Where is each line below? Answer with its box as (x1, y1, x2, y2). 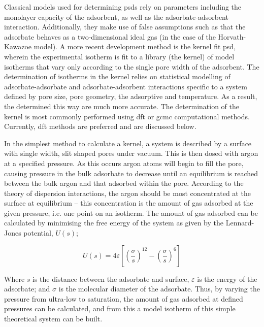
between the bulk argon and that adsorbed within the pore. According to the (4, 178, 244, 188)
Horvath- (218, 31, 246, 42)
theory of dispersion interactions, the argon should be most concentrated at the (4, 187, 251, 198)
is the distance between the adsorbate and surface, (32, 273, 189, 284)
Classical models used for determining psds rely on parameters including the (4, 2, 242, 12)
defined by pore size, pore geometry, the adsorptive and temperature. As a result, (4, 91, 257, 102)
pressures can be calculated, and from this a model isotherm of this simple (4, 303, 236, 314)
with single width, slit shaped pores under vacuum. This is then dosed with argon (4, 148, 258, 158)
